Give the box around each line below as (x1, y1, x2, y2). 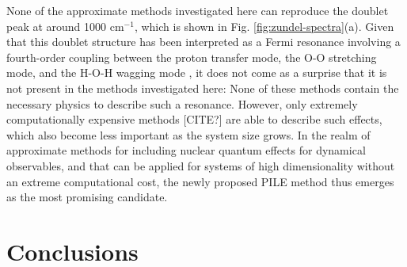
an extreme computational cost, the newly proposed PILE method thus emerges (6, 173, 394, 189)
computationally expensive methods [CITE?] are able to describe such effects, (6, 111, 382, 128)
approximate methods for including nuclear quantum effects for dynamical (6, 142, 366, 158)
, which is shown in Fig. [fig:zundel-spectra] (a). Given (134, 17, 394, 34)
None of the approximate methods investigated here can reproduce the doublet (6, 2, 389, 18)
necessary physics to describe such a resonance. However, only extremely (6, 95, 358, 112)
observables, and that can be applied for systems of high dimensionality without (6, 157, 395, 174)
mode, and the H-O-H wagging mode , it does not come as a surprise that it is (6, 64, 387, 81)
